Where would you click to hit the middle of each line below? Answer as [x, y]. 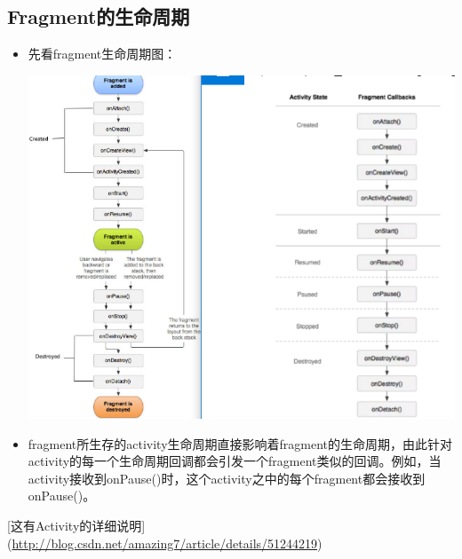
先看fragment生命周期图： [102, 54]
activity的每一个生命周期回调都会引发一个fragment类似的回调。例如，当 [235, 461]
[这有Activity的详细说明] [76, 526]
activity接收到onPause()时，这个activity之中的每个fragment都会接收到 [227, 478]
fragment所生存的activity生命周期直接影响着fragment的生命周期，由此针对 [240, 443]
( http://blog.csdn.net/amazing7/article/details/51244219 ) [165, 543]
